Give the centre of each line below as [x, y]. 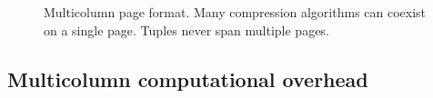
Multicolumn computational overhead [188, 78]
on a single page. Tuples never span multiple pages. [186, 29]
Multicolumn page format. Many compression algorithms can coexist [235, 12]
